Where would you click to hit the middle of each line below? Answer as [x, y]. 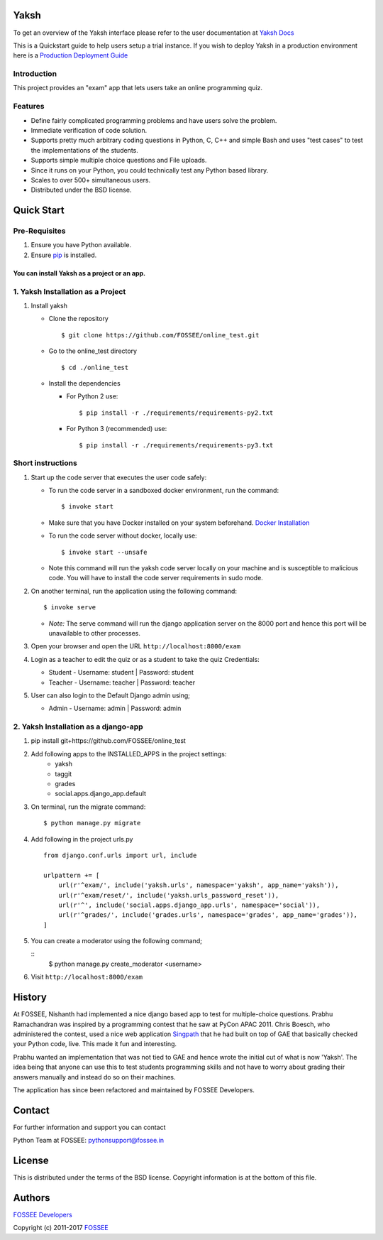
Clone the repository [79, 319]
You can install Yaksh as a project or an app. [79, 273]
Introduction [35, 74]
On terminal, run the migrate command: [88, 807]
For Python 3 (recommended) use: [117, 429]
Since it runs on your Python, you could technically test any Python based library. [150, 170]
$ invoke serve [70, 608]
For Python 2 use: [92, 396]
